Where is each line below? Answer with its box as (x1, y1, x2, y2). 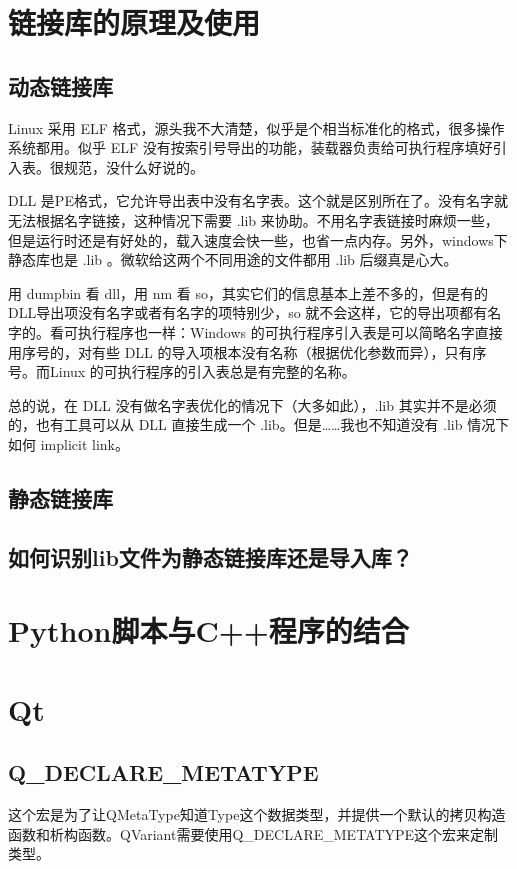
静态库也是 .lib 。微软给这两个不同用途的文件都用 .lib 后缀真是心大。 (8, 249, 458, 270)
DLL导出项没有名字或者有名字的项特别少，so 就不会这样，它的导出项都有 (8, 302, 488, 323)
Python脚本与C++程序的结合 (8, 610, 409, 651)
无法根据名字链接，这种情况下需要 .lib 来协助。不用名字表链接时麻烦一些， (8, 209, 499, 230)
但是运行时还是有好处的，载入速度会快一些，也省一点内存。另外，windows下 (8, 229, 508, 250)
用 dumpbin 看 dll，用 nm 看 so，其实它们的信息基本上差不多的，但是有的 (8, 282, 488, 303)
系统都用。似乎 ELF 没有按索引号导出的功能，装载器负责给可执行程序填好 (8, 137, 493, 158)
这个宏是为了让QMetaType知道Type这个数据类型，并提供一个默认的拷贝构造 (8, 804, 506, 824)
